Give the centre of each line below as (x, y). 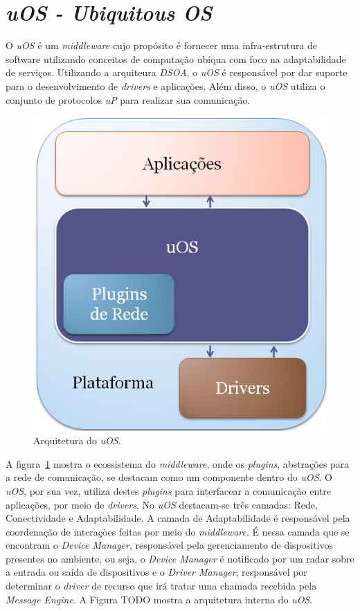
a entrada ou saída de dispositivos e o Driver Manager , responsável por (156, 572)
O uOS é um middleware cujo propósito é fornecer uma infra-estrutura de (162, 45)
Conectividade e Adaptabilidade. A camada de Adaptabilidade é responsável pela (178, 518)
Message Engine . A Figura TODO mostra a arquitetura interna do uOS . (159, 599)
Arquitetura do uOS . (77, 440)
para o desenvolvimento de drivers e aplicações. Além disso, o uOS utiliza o (165, 85)
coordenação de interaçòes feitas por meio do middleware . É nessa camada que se (178, 531)
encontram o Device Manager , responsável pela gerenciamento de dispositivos (170, 545)
